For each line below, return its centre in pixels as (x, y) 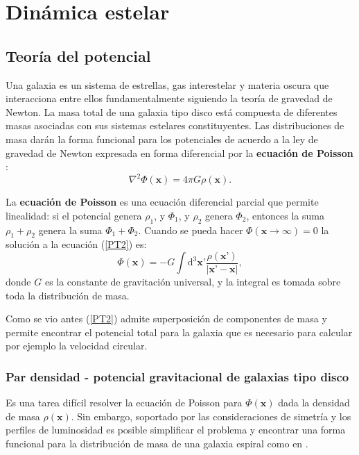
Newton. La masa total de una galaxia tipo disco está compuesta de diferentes (172, 111)
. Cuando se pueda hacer (191, 230)
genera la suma (70, 230)
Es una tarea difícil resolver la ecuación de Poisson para (124, 403)
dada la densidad (314, 403)
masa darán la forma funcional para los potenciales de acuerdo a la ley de (162, 139)
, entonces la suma (285, 215)
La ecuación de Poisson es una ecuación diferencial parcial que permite (162, 202)
